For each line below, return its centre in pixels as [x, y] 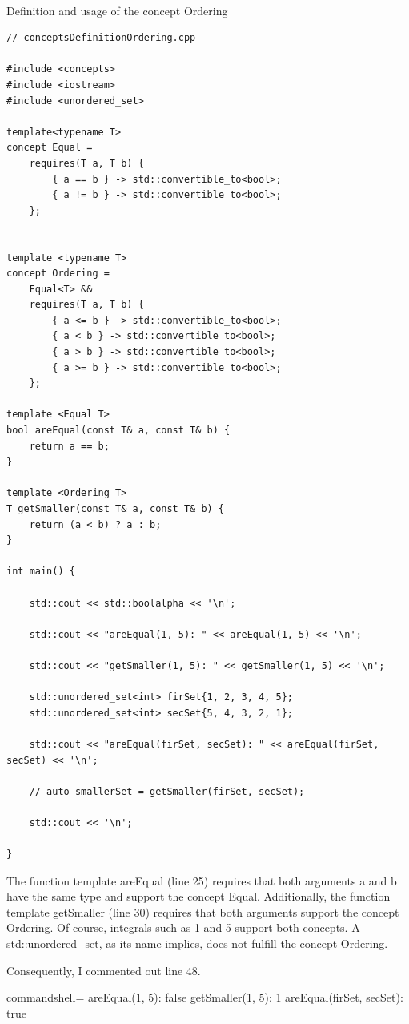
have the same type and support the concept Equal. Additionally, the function [198, 896]
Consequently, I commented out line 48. [104, 970]
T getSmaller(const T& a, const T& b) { [116, 509]
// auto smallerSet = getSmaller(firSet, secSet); [167, 791]
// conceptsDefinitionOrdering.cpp [101, 38]
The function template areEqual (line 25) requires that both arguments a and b [202, 880]
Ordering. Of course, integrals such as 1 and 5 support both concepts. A [183, 927]
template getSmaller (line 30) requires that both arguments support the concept [203, 911]
